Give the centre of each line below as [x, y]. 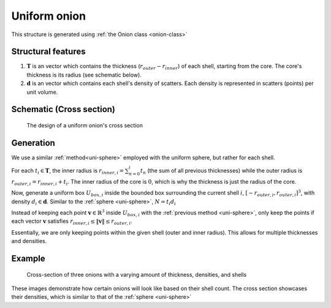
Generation [33, 143]
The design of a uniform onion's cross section [85, 126]
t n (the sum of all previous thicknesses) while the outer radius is [221, 171]
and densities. [29, 241]
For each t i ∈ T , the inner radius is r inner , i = [68, 171]
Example [28, 259]
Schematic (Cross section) [63, 109]
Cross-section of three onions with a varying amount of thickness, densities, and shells [137, 274]
